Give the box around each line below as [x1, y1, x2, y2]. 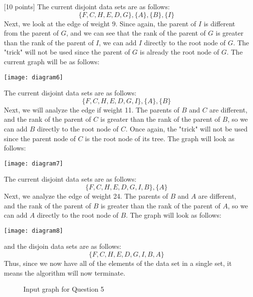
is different [203, 18, 235, 28]
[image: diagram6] [4, 74, 63, 81]
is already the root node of [140, 47, 219, 57]
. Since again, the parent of [115, 18, 197, 28]
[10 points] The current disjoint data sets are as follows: [4, 1, 170, 11]
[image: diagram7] [4, 160, 63, 167]
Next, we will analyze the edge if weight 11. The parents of [4, 104, 180, 114]
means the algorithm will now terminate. [4, 267, 126, 278]
